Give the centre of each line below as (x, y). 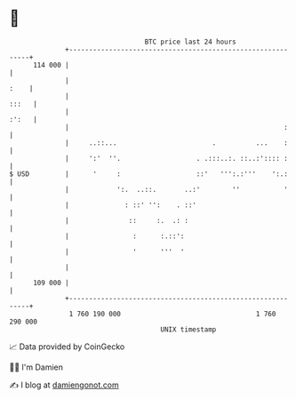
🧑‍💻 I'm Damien (36, 367)
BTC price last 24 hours (191, 42)
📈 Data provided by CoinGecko (67, 347)
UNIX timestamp (188, 329)
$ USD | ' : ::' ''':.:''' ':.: (149, 174)
